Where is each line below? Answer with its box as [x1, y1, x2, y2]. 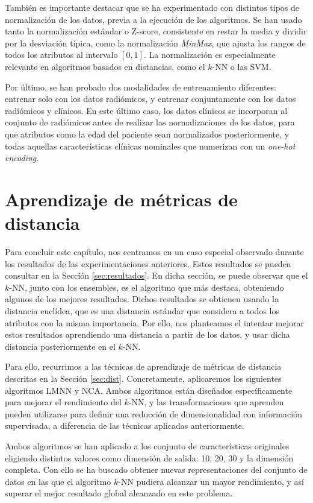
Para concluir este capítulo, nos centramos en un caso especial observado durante [5, 245, 304, 258]
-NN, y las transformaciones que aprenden [128, 396, 284, 408]
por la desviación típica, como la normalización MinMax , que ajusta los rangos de [5, 36, 306, 49]
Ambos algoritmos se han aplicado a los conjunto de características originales [5, 439, 290, 452]
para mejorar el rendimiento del [5, 396, 122, 408]
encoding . [5, 151, 39, 164]
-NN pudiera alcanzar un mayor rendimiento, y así [118, 475, 304, 487]
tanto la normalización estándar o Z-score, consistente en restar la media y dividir [5, 25, 307, 37]
